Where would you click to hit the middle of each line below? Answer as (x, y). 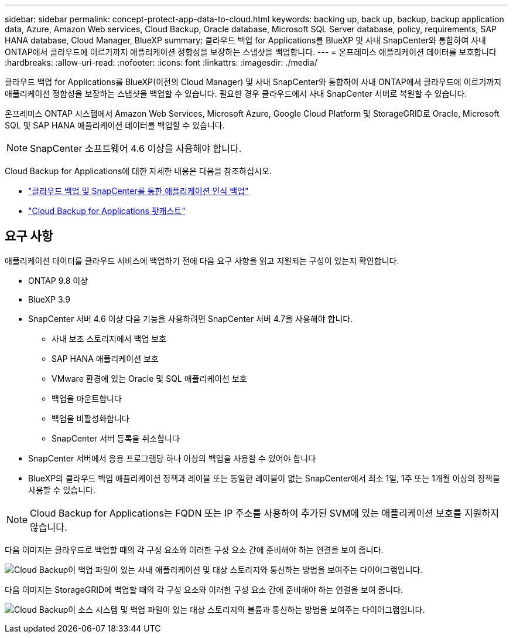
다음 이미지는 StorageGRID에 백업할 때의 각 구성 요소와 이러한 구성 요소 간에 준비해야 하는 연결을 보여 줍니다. (204, 589)
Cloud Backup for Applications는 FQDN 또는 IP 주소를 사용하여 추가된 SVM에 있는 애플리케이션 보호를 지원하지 (264, 513)
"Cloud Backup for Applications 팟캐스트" (107, 211)
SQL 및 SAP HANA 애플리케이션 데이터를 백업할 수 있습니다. (115, 125)
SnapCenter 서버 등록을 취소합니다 (116, 438)
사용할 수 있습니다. (62, 490)
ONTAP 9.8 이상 (58, 280)
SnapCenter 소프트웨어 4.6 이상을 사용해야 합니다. (136, 148)
